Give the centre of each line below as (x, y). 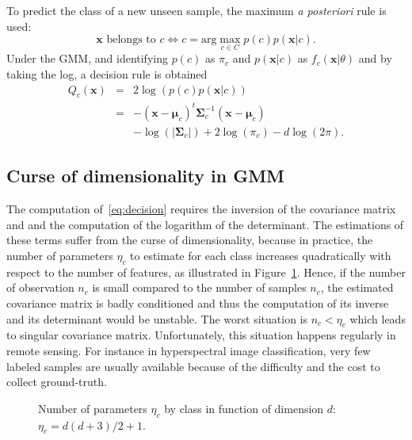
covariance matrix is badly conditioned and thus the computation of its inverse (198, 302)
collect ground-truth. (57, 382)
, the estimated (357, 287)
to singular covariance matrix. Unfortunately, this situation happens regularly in (201, 335)
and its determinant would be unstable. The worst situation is (157, 318)
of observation (40, 287)
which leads (378, 318)
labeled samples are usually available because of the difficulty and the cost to (193, 366)
